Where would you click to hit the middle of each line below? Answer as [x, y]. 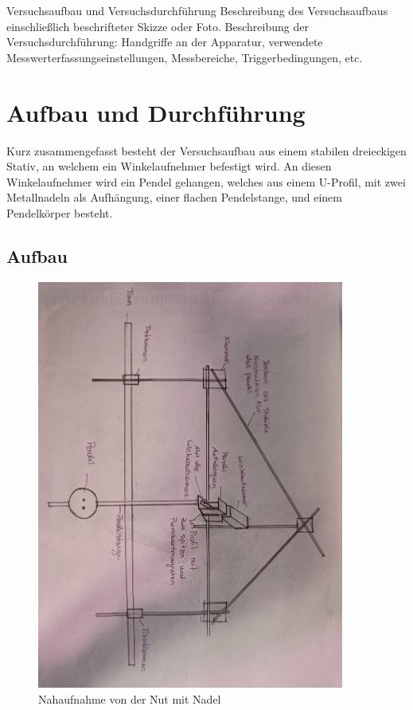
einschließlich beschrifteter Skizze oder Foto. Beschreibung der [158, 26]
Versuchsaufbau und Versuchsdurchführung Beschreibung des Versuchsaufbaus [197, 10]
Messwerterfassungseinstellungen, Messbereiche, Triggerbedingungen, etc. [185, 57]
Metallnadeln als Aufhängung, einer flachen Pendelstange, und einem [174, 197]
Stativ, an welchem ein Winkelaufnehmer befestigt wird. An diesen [169, 166]
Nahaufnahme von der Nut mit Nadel [130, 698]
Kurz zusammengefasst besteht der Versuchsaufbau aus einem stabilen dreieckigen [206, 150]
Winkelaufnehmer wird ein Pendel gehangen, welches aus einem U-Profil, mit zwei [206, 181]
